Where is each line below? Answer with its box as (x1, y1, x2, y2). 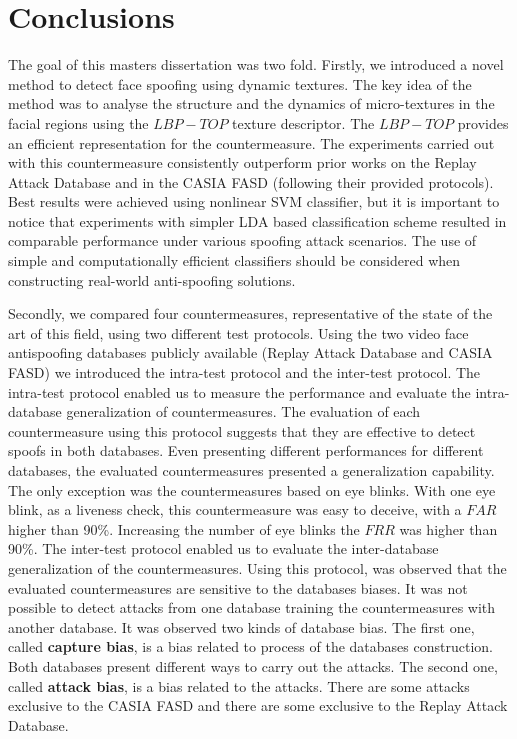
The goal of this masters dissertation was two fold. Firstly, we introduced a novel (8, 54, 504, 75)
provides (457, 112, 509, 133)
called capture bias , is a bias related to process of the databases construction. (8, 636, 493, 657)
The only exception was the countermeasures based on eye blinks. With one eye (8, 479, 496, 500)
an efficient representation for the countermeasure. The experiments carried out (8, 132, 495, 153)
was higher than (399, 518, 498, 539)
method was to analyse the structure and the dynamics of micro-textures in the (8, 93, 495, 114)
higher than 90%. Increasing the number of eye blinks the (8, 518, 360, 539)
